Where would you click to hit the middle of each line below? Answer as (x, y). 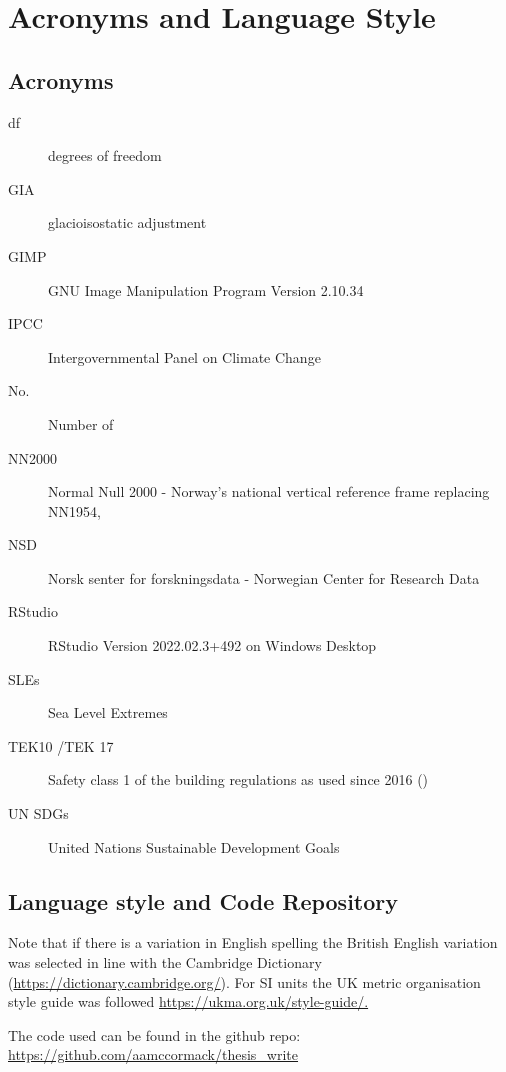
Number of (81, 423)
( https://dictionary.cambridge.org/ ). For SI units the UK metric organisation (244, 981)
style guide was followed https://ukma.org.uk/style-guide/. (188, 1001)
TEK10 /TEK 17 (61, 745)
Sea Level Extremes (108, 712)
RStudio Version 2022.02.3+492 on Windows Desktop (212, 645)
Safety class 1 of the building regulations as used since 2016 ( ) (238, 779)
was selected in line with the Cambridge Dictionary (165, 962)
